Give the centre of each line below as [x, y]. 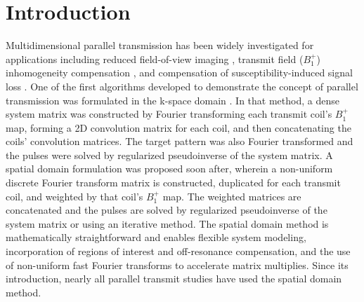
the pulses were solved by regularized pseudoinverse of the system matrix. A [169, 155]
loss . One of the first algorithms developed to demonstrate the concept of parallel [182, 86]
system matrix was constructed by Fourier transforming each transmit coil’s [169, 114]
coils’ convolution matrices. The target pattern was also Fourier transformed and [180, 141]
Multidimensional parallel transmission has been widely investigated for [160, 45]
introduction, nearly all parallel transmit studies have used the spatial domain [174, 279]
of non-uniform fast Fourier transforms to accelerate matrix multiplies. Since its [177, 265]
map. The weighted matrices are [232, 196]
